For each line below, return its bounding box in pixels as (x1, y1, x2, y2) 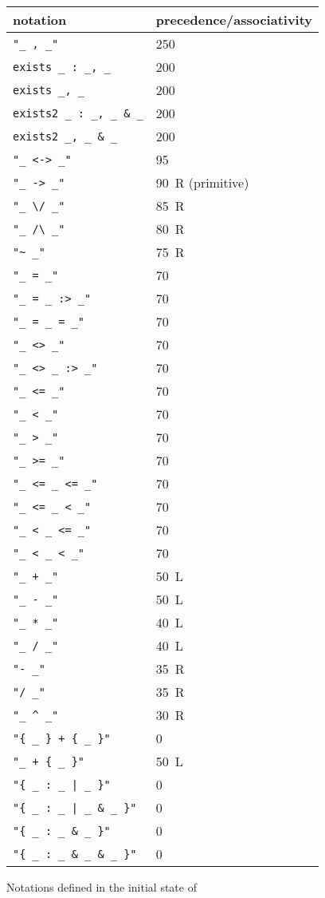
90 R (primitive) (155, 173, 249, 192)
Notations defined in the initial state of (6, 879, 197, 895)
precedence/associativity (155, 10, 313, 29)
